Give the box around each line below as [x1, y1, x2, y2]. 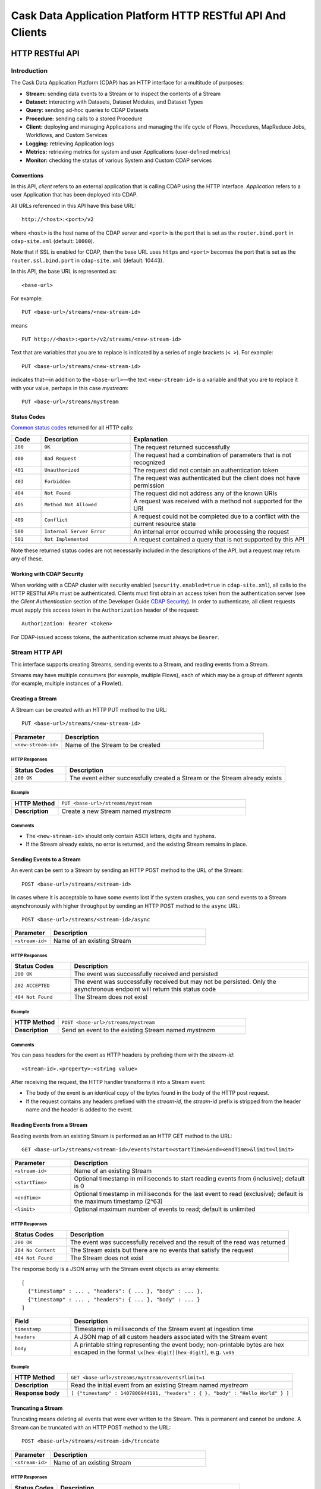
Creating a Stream [11, 695, 57, 702]
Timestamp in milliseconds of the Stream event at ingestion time [74, 1325, 254, 1334]
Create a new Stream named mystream [61, 807, 171, 815]
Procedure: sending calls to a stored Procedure [26, 115, 143, 122]
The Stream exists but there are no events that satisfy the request [70, 1246, 254, 1254]
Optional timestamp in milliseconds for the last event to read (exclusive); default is [74, 1190, 303, 1198]
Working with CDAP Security [11, 571, 84, 578]
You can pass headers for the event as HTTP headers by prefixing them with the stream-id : [11, 1051, 235, 1058]
